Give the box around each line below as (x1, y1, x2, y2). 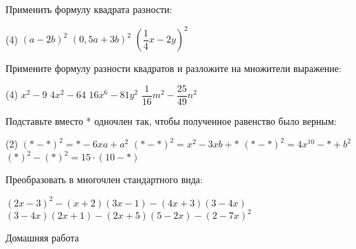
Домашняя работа (5, 230, 79, 245)
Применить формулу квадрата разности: (5, 2, 173, 16)
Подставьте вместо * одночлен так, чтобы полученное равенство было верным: (5, 113, 337, 128)
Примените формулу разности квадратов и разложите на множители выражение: (5, 61, 342, 75)
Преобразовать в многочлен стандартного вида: (5, 172, 203, 187)
